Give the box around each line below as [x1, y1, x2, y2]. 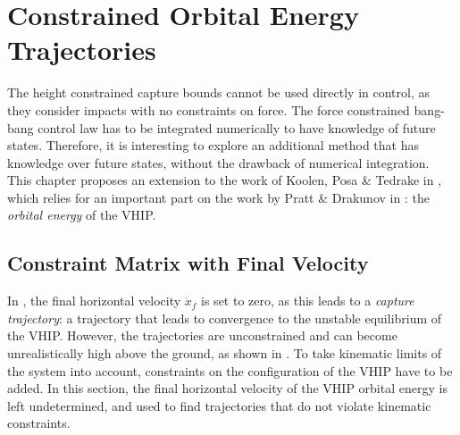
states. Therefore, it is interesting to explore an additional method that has [7, 136, 419, 155]
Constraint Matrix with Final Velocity [7, 249, 369, 277]
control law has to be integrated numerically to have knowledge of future [38, 118, 436, 137]
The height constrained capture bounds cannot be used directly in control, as [7, 83, 430, 102]
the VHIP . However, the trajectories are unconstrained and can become [7, 326, 397, 345]
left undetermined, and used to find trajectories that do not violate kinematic [7, 396, 431, 414]
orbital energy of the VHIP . [7, 205, 156, 224]
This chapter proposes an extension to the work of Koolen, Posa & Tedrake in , [7, 171, 442, 189]
